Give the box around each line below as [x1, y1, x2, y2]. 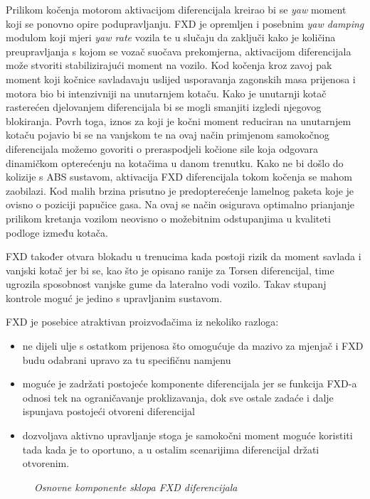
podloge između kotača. [6, 225, 108, 240]
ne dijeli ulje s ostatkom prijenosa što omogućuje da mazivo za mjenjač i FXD [22, 338, 364, 353]
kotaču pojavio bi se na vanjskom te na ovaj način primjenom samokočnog [6, 127, 329, 142]
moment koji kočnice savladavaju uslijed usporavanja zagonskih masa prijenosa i [6, 71, 356, 86]
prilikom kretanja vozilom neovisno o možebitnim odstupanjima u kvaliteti [6, 210, 331, 225]
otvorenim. [22, 456, 70, 471]
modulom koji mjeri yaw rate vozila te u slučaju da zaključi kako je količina [6, 30, 336, 45]
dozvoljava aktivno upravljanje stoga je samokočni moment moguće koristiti [22, 428, 353, 443]
